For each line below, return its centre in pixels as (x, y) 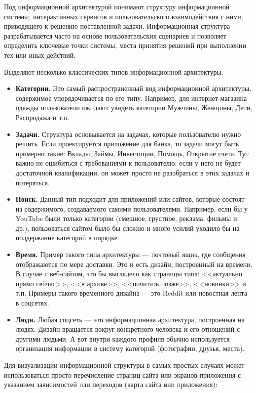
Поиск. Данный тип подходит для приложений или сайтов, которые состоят (130, 199)
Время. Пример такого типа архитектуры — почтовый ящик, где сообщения (130, 254)
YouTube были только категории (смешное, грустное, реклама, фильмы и (126, 218)
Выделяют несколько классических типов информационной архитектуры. (114, 71)
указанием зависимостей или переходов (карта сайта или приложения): (111, 384)
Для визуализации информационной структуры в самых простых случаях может (124, 365)
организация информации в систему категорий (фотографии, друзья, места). (130, 348)
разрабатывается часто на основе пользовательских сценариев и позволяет (115, 35)
